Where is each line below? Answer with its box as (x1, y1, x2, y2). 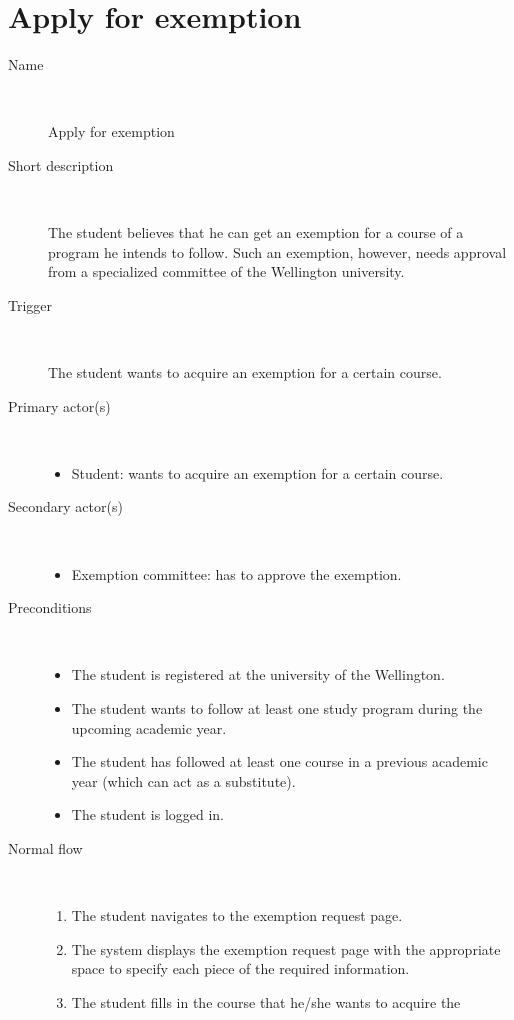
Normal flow (8, 837, 83, 858)
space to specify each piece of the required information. (71, 958, 410, 979)
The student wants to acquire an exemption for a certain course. (48, 362, 442, 383)
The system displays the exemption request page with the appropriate (71, 938, 501, 959)
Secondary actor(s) (8, 496, 123, 517)
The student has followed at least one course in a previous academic (71, 751, 488, 772)
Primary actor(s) (8, 395, 111, 416)
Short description (8, 154, 114, 175)
